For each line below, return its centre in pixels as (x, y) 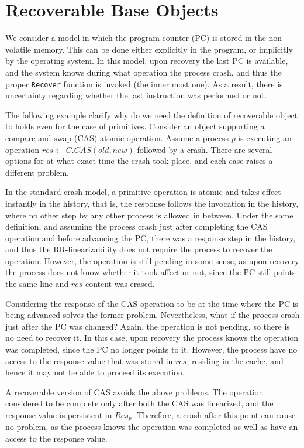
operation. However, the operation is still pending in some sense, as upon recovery (152, 260)
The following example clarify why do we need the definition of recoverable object (152, 114)
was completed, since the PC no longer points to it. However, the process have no (151, 349)
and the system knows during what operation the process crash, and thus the (144, 72)
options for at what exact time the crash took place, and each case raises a (139, 161)
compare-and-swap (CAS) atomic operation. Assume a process (117, 137)
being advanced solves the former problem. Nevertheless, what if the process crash (153, 315)
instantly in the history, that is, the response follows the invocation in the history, (152, 203)
